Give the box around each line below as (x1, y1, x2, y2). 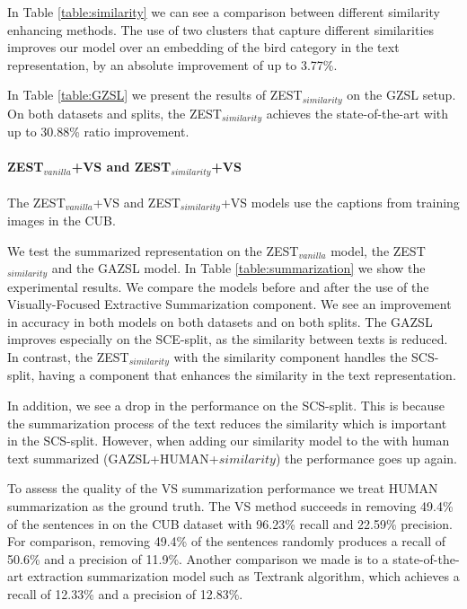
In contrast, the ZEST (7, 348, 129, 366)
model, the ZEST (330, 241, 426, 260)
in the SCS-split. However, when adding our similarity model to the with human (7, 431, 450, 450)
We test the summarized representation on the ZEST (7, 241, 299, 260)
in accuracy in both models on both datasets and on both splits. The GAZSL (7, 312, 433, 331)
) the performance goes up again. (275, 448, 457, 467)
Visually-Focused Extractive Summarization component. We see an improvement (7, 295, 452, 313)
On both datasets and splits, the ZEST (7, 103, 222, 122)
